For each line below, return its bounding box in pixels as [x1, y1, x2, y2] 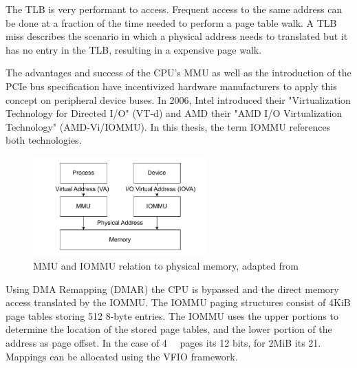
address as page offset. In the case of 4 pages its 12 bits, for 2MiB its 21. [6, 335, 321, 349]
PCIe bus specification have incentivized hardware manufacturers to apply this [6, 78, 337, 93]
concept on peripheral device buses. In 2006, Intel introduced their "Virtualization [6, 92, 351, 107]
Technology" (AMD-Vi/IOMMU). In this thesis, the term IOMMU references [6, 119, 331, 133]
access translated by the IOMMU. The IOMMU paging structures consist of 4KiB [6, 295, 351, 310]
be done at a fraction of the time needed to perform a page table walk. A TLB [6, 15, 337, 30]
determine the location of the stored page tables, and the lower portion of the [6, 322, 332, 336]
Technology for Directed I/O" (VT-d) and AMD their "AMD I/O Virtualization [6, 106, 343, 120]
